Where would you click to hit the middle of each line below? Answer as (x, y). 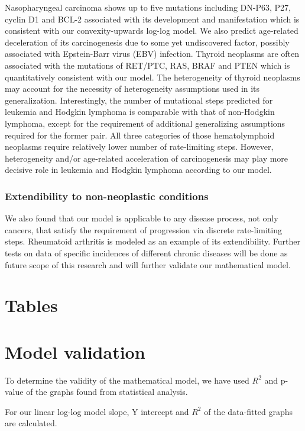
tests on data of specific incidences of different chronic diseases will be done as (146, 253)
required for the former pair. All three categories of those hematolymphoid (140, 135)
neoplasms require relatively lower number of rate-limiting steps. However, (139, 147)
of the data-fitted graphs (249, 411)
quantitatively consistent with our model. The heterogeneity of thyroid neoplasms (152, 77)
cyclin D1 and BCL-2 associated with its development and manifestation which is (152, 19)
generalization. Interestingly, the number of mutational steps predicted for (139, 100)
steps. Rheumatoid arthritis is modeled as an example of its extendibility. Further (152, 241)
